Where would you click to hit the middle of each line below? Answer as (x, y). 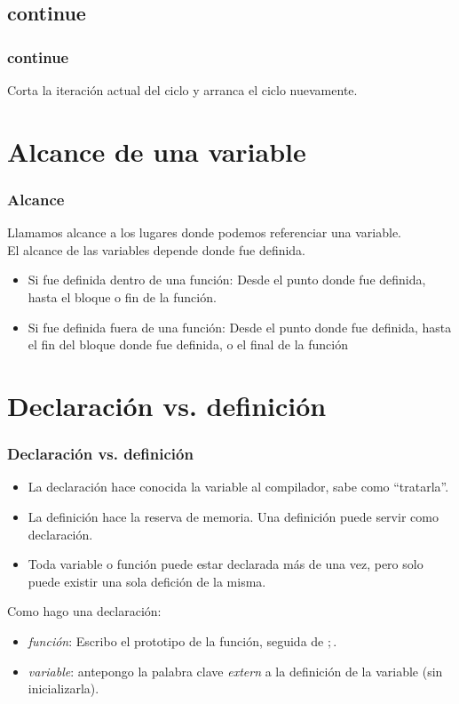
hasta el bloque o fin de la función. (122, 296)
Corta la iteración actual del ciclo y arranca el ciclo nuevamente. (182, 90)
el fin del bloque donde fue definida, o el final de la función (188, 344)
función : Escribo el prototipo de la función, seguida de (176, 640)
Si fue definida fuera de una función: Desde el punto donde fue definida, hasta (240, 327)
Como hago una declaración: (84, 611)
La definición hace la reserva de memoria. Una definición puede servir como (233, 516)
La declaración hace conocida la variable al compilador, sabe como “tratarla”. (238, 487)
